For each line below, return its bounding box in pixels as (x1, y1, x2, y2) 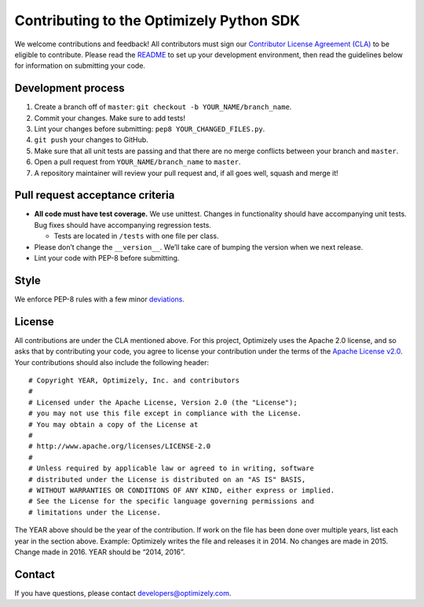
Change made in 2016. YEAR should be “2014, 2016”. (14, 547, 185, 557)
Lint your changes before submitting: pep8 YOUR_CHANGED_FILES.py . (34, 124, 265, 133)
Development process (14, 82, 125, 95)
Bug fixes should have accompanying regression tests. (34, 220, 212, 229)
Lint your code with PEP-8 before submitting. (34, 254, 180, 263)
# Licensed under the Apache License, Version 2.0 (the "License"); (28, 397, 298, 407)
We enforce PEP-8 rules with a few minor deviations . (14, 294, 185, 304)
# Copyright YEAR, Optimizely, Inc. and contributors (28, 376, 239, 385)
